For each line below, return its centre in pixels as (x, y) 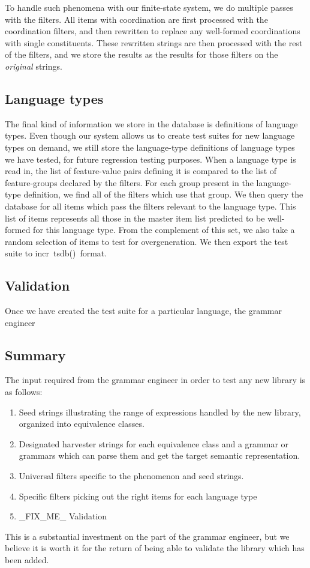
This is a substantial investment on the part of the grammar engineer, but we (147, 536)
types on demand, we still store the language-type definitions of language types (150, 147)
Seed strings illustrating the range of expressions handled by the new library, (160, 412)
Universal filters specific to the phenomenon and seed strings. (131, 476)
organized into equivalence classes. (82, 424)
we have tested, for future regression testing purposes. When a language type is (151, 159)
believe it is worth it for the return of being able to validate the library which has (155, 548)
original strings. (34, 66)
